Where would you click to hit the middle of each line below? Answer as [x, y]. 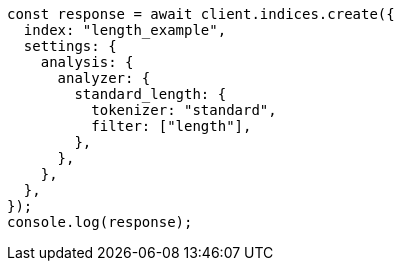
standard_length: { [150, 94]
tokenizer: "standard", [184, 110]
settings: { [70, 46]
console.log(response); [100, 222]
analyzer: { [104, 78]
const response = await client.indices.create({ [201, 14]
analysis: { [87, 62]
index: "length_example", [125, 30]
